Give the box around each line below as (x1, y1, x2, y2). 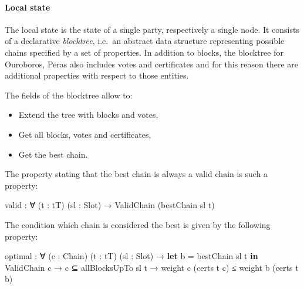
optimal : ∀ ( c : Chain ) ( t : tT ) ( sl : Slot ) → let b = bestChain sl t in (5, 250, 258, 262)
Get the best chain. (18, 148, 88, 160)
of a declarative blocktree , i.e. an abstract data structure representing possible (5, 35, 285, 47)
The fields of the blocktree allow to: (5, 89, 133, 101)
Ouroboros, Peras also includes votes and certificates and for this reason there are (5, 57, 299, 70)
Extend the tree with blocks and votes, (18, 108, 158, 121)
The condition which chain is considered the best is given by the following (5, 218, 271, 230)
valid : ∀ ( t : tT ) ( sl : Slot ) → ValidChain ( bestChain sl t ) (5, 199, 215, 211)
